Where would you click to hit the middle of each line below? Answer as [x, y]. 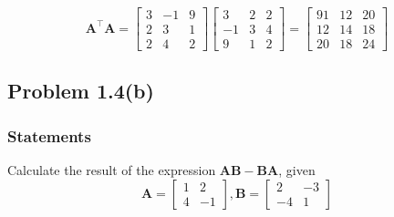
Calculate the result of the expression [112, 170]
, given [297, 170]
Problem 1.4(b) [81, 91]
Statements [49, 135]
